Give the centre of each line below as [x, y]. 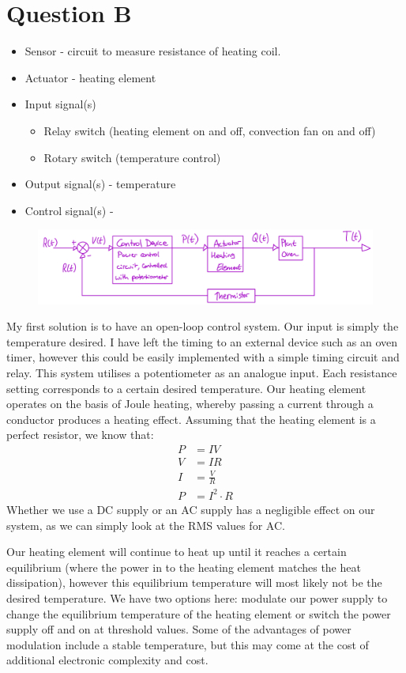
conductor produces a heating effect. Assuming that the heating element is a [191, 419]
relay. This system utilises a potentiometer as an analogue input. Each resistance [202, 373]
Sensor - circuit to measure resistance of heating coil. [153, 51]
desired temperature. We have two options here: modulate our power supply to [197, 597]
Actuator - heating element [90, 77]
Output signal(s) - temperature [100, 184]
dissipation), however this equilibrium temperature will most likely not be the [194, 582]
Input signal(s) [60, 104]
